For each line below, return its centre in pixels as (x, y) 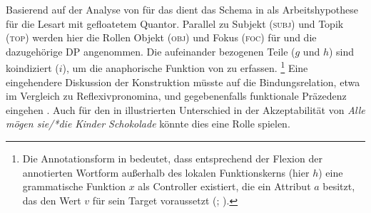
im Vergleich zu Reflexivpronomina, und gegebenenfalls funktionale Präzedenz (176, 96)
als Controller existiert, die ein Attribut (224, 186)
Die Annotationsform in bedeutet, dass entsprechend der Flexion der (172, 158)
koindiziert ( (32, 68)
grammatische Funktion (74, 186)
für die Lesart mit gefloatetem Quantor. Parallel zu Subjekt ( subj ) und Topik (175, 23)
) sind (341, 51)
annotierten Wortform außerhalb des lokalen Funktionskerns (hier (166, 172)
